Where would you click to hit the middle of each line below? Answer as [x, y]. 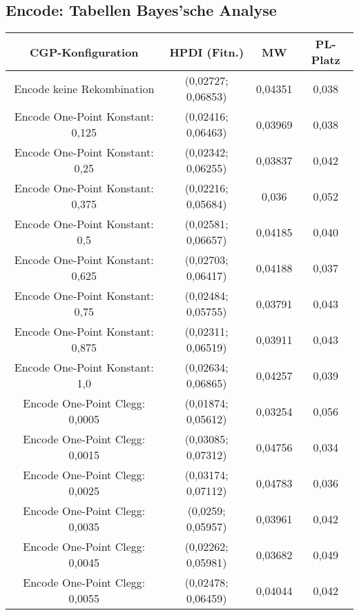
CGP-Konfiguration [84, 52]
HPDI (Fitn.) [207, 52]
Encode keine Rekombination [84, 88]
